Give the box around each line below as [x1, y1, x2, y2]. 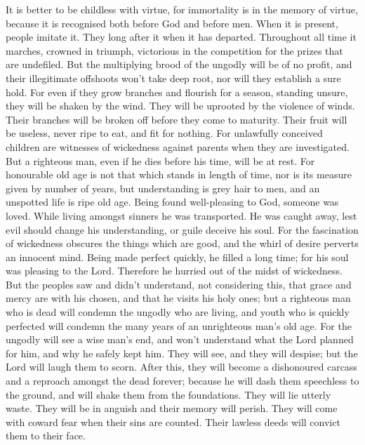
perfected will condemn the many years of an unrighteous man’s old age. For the [6, 318, 352, 333]
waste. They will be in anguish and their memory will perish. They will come [6, 401, 338, 416]
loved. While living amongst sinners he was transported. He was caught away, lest [6, 208, 357, 222]
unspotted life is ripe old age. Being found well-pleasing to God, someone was [6, 194, 339, 209]
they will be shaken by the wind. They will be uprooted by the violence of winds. [6, 98, 355, 113]
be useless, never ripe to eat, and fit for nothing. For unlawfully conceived [6, 126, 323, 140]
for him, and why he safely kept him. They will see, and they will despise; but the [6, 345, 358, 360]
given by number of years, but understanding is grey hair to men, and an [6, 180, 320, 195]
